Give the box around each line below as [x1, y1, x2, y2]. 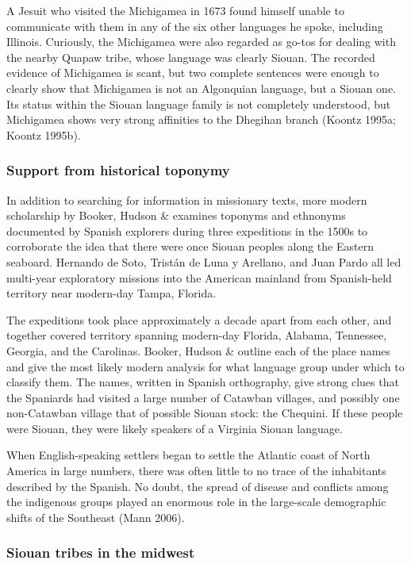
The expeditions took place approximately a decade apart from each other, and [6, 311, 392, 328]
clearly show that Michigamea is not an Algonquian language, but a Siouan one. [6, 79, 397, 96]
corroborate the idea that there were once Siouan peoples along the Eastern [6, 238, 374, 255]
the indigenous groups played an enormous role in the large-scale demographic [6, 493, 386, 510]
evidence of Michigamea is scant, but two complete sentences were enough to [6, 64, 379, 81]
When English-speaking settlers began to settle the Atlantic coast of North [6, 447, 371, 463]
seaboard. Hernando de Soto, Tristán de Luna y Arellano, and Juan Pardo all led [6, 253, 401, 270]
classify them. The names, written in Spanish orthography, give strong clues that [6, 374, 399, 390]
